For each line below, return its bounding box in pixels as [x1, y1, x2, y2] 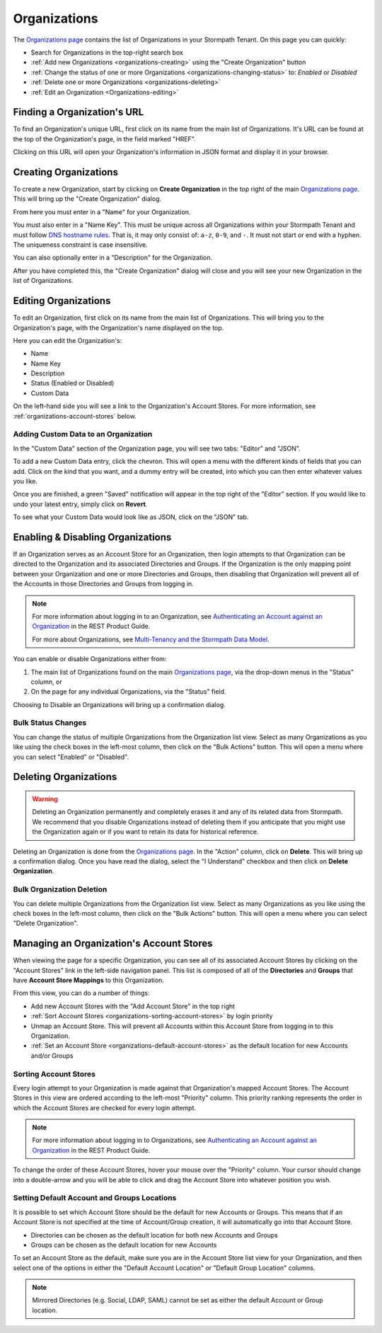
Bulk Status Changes [13, 718, 87, 728]
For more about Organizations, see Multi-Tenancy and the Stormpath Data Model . [32, 635, 270, 644]
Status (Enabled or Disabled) [30, 379, 115, 388]
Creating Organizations [13, 166, 118, 178]
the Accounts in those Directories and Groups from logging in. [13, 580, 194, 588]
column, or [30, 677, 63, 686]
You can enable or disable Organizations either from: [13, 655, 167, 663]
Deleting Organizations [13, 771, 117, 783]
